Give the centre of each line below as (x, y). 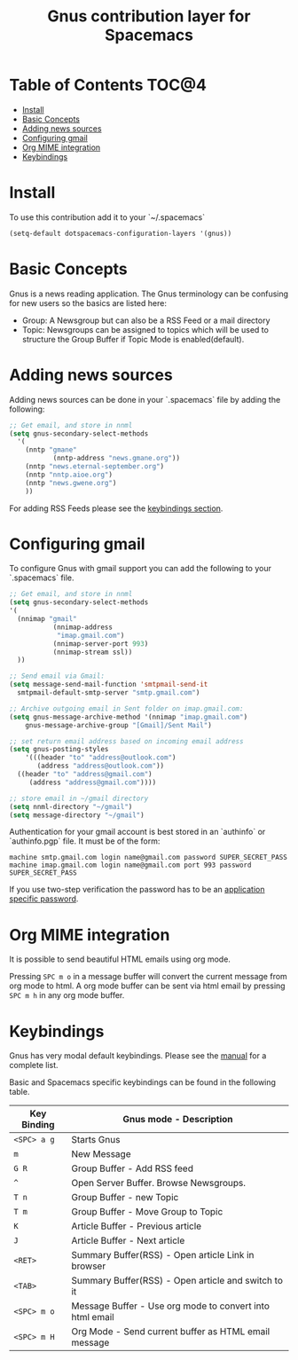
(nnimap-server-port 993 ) (101, 644)
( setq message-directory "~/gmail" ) (77, 815)
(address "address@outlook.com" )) (101, 766)
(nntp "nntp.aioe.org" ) (69, 475)
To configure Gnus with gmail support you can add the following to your (141, 569)
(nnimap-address (83, 627)
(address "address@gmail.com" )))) (93, 782)
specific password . (44, 899)
